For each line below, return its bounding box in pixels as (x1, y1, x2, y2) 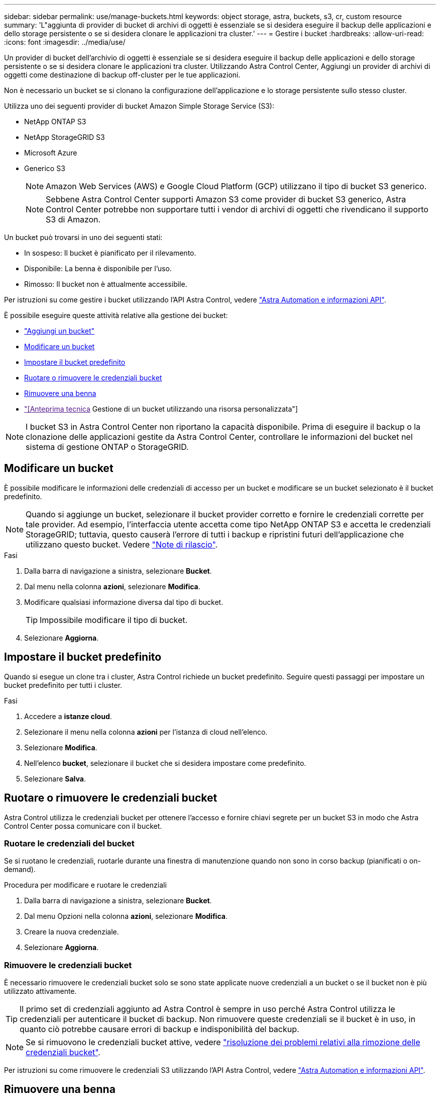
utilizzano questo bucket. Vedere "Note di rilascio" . (26, 539, 218, 550)
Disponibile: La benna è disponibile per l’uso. (24, 264, 172, 273)
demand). (4, 865, 36, 874)
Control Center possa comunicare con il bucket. (4, 821, 162, 830)
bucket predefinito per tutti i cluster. (4, 680, 123, 689)
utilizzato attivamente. (4, 987, 77, 996)
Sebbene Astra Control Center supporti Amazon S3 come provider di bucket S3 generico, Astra (46, 194, 406, 204)
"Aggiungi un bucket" (24, 327, 95, 335)
